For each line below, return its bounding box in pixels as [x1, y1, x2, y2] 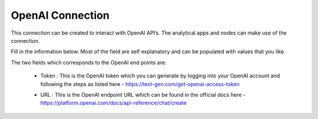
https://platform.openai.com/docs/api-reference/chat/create [40, 100, 187, 107]
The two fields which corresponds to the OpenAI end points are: [11, 59, 167, 66]
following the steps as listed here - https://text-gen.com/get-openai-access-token [40, 80, 240, 87]
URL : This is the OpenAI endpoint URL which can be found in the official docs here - [40, 91, 246, 98]
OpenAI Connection [11, 9, 110, 22]
